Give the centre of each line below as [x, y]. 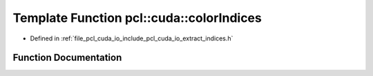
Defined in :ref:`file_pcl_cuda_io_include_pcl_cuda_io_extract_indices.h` [132, 38]
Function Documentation [67, 58]
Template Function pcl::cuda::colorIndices [137, 18]
